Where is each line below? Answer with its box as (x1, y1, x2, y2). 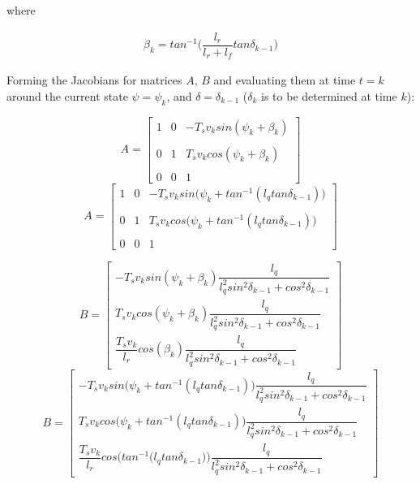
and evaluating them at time (213, 71, 356, 89)
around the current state (6, 87, 128, 104)
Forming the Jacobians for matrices (6, 71, 182, 89)
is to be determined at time (261, 87, 397, 104)
